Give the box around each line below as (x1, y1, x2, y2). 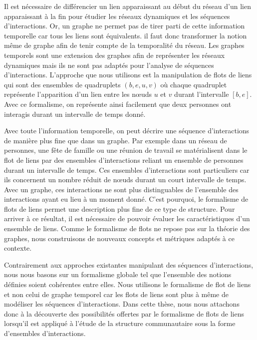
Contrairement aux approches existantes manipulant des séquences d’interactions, (4, 259, 254, 270)
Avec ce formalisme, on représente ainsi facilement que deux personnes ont (4, 98, 232, 109)
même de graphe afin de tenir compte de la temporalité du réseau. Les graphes (4, 40, 245, 50)
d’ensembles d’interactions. (4, 328, 86, 338)
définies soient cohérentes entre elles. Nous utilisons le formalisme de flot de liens (4, 279, 251, 290)
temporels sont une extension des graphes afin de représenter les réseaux (4, 49, 225, 60)
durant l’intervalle (174, 89, 229, 99)
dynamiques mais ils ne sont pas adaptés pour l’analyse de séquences (4, 59, 214, 70)
